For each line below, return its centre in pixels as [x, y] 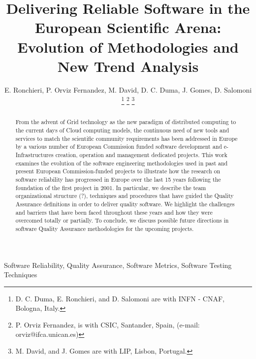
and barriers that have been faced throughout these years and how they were [114, 212]
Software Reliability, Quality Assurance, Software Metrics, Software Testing [118, 265]
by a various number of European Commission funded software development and [119, 147]
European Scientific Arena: [128, 27]
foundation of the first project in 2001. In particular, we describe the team [111, 187]
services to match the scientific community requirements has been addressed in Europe [127, 138]
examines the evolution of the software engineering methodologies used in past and [122, 163]
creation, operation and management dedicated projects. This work [141, 154]
